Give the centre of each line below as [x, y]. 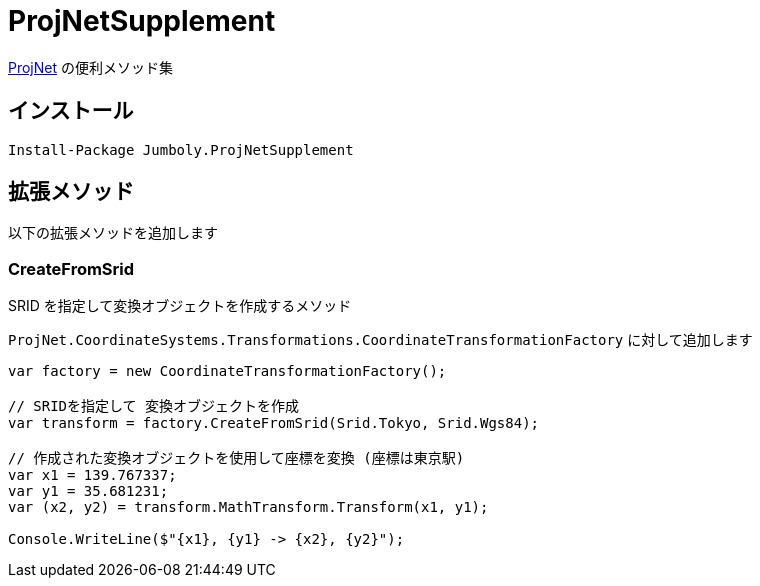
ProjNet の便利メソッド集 [90, 67]
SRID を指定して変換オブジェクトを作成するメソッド [180, 306]
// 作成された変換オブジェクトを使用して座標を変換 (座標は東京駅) [236, 458]
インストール [71, 111]
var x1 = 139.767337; [92, 475]
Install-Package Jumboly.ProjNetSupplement [181, 149]
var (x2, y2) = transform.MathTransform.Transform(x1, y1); [248, 507]
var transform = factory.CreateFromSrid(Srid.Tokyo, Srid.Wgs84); [274, 423]
